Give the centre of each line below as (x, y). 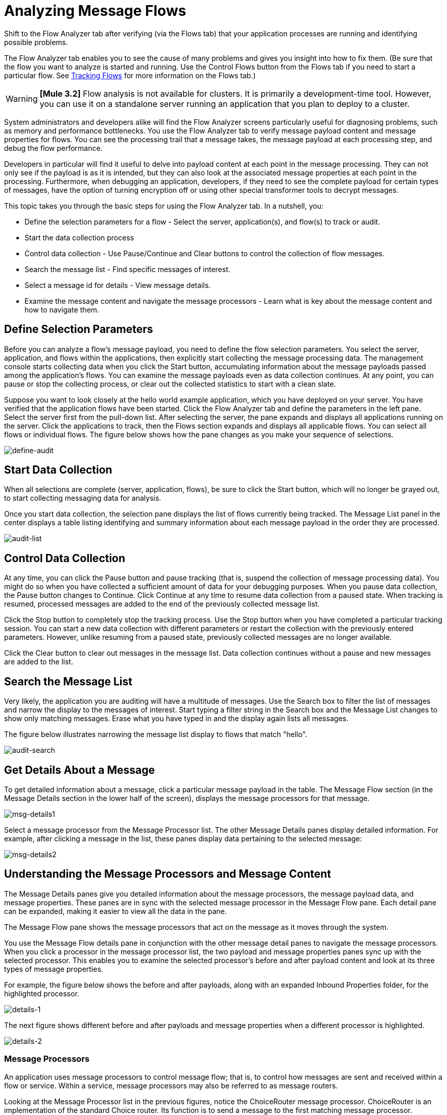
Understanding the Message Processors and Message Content (168, 874)
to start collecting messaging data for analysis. (83, 498)
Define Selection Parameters (79, 329)
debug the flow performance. (53, 148)
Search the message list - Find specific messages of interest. (127, 269)
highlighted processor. (42, 993)
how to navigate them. (62, 309)
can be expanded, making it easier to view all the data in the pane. (116, 911)
